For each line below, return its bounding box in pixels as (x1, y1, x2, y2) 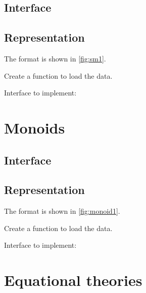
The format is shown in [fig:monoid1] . (4, 206, 120, 216)
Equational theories (4, 270, 142, 290)
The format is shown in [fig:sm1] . (4, 53, 106, 63)
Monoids (4, 117, 65, 138)
